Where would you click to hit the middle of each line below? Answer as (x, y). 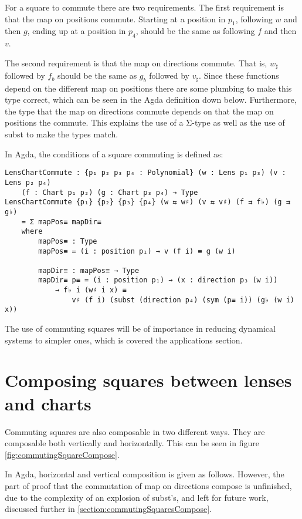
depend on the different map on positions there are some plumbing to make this (148, 88)
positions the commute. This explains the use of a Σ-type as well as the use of (145, 122)
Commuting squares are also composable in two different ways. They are (135, 431)
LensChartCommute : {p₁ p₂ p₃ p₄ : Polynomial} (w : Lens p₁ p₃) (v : (145, 173)
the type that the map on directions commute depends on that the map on (139, 111)
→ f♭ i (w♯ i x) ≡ (91, 290)
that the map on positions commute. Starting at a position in (115, 18)
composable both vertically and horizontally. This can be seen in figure (132, 443)
